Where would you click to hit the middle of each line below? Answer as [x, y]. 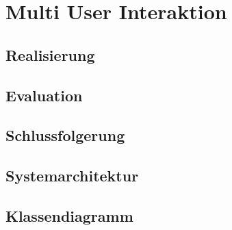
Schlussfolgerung [65, 135]
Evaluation [44, 95]
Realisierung [50, 54]
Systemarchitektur [72, 176]
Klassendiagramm [69, 215]
